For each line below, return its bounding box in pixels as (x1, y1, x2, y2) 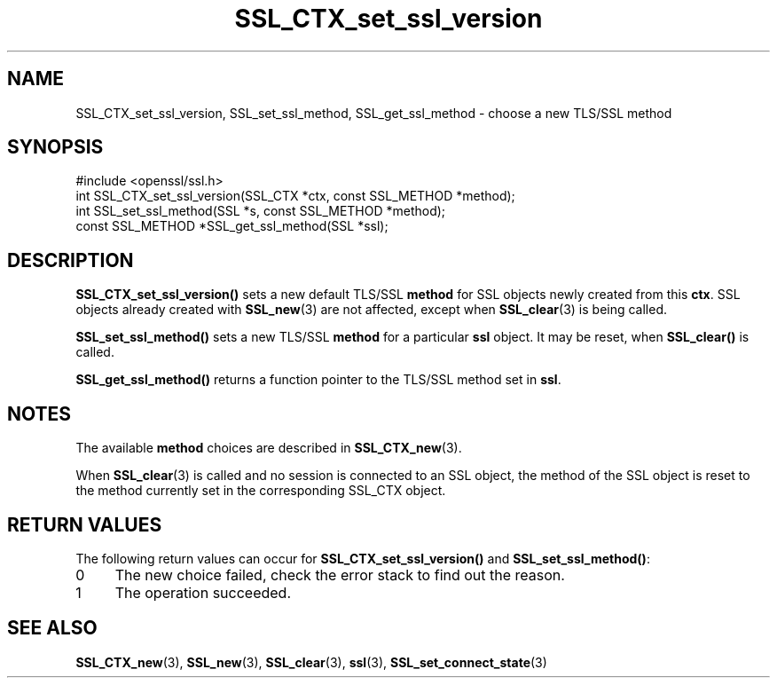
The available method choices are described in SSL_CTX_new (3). (75, 440, 462, 456)
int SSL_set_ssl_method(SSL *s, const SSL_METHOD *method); (75, 203, 446, 219)
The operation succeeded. (114, 583, 292, 602)
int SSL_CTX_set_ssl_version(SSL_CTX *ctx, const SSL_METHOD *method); (75, 188, 515, 204)
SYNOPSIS (7, 136, 104, 159)
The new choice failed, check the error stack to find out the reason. (114, 565, 565, 584)
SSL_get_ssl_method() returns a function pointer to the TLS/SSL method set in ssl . (75, 372, 561, 388)
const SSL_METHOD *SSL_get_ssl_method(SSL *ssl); (75, 218, 388, 234)
